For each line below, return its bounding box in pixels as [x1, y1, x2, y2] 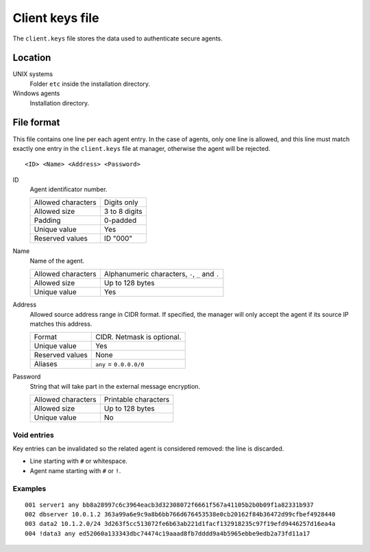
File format [12, 117, 60, 128]
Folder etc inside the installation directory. [29, 80, 151, 88]
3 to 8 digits [103, 206, 143, 216]
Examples [12, 483, 47, 493]
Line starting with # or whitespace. [29, 457, 128, 466]
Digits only [103, 197, 138, 207]
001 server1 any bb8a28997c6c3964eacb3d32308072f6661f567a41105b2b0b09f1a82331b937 [25, 501, 314, 509]
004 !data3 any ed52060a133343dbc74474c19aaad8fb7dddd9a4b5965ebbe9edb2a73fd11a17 [25, 529, 310, 538]
